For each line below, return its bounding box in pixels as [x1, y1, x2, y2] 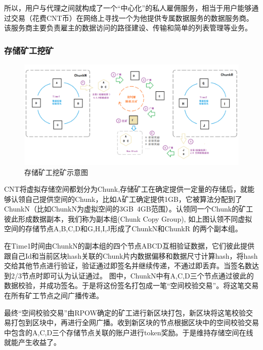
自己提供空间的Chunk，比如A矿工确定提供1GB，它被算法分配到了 [25, 193, 242, 204]
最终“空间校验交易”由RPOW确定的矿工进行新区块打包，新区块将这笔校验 [4, 307, 246, 318]
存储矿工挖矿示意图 [24, 166, 88, 177]
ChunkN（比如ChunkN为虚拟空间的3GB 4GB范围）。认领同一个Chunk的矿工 [4, 203, 253, 214]
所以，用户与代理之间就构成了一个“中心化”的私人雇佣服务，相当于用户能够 [4, 3, 252, 13]
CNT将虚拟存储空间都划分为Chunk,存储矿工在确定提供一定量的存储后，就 [4, 184, 248, 194]
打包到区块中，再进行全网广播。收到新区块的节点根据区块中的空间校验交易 [11, 317, 259, 328]
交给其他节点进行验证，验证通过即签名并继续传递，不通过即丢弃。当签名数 [4, 260, 252, 271]
